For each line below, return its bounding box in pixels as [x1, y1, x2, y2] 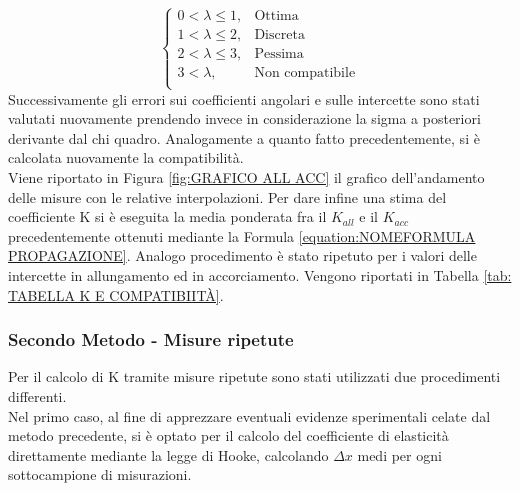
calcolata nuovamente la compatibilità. [8, 147, 244, 168]
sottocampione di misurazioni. [8, 464, 192, 485]
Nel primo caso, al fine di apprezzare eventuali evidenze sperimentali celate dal [8, 405, 491, 426]
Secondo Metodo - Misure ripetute [8, 327, 294, 352]
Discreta [254, 28, 305, 43]
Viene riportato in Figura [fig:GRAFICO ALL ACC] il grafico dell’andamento [8, 167, 485, 188]
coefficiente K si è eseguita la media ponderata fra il [8, 206, 327, 227]
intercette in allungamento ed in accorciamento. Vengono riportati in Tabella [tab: [8, 265, 512, 285]
